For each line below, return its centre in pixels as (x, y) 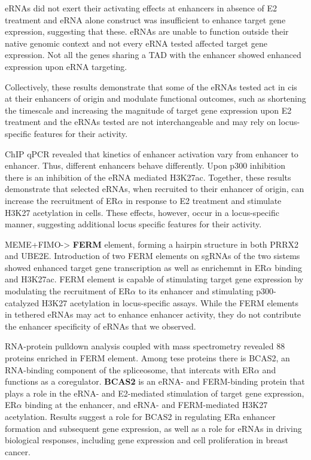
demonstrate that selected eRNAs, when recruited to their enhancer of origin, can (155, 189)
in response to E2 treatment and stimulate (204, 200)
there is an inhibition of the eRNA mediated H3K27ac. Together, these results (148, 177)
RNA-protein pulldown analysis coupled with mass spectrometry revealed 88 (145, 346)
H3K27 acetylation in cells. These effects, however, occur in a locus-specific (142, 212)
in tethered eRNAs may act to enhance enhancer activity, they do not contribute (153, 314)
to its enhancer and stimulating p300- (207, 291)
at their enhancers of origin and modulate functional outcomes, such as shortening (155, 98)
